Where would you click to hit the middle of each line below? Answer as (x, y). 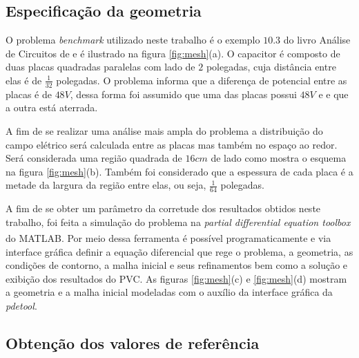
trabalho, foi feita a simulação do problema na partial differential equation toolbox (178, 222)
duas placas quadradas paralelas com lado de (100, 67)
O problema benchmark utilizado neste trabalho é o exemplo (133, 40)
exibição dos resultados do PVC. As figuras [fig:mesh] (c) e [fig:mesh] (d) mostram (176, 278)
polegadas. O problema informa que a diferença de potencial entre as (202, 80)
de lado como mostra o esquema (279, 158)
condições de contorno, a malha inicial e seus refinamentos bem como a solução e (177, 265)
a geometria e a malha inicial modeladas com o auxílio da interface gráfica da (169, 292)
